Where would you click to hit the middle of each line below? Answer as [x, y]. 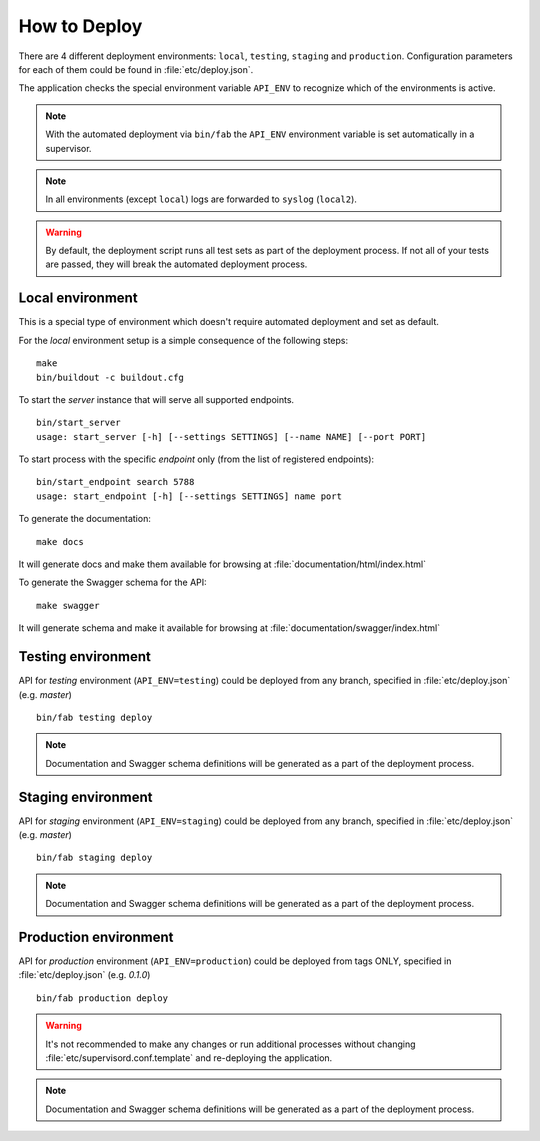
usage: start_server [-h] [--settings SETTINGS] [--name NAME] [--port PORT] [231, 436]
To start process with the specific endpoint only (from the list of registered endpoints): [196, 459]
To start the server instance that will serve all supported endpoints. [156, 399]
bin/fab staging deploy [94, 858]
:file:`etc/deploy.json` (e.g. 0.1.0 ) [84, 975]
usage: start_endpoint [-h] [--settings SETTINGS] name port [189, 496]
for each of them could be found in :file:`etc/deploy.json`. [136, 69]
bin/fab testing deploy [94, 717]
